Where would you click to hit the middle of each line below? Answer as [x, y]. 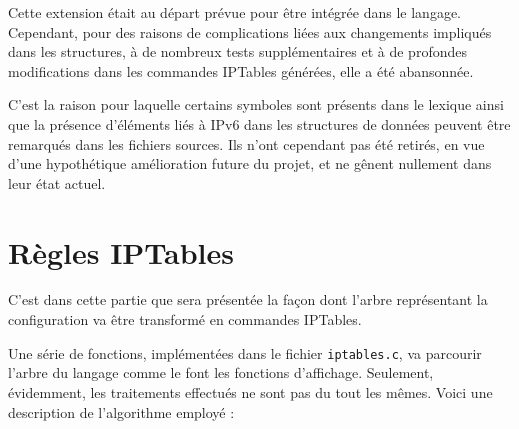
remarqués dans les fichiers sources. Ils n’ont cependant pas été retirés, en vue [246, 143]
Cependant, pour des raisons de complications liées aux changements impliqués [250, 31]
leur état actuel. [57, 182]
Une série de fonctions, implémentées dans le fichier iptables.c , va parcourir [245, 352]
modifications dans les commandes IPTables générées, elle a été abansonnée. [241, 70]
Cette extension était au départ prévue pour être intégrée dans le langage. [234, 12]
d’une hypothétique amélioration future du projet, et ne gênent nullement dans [250, 163]
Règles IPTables [121, 251]
